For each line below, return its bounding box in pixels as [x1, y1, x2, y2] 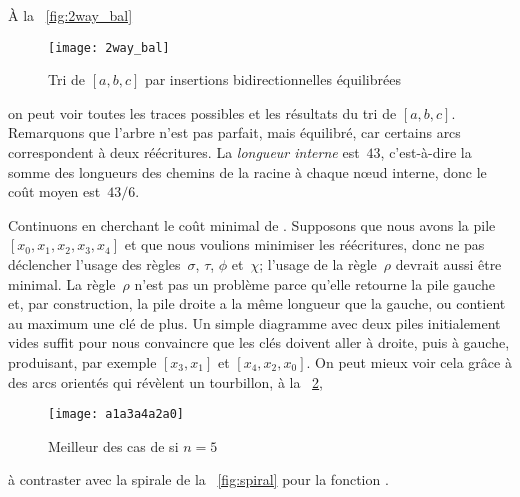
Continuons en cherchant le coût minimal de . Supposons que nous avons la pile [8, 214, 496, 235]
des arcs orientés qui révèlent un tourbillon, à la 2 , [8, 371, 324, 392]
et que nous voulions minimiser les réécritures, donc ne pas [124, 234, 485, 255]
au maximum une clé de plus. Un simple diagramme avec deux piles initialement [8, 312, 501, 333]
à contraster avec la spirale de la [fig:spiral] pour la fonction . [8, 469, 389, 490]
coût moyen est [8, 181, 101, 202]
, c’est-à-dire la [380, 142, 472, 163]
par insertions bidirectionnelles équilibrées [144, 69, 401, 90]
